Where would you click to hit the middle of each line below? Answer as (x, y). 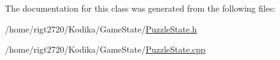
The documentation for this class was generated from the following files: (140, 8)
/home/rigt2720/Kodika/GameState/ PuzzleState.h (101, 28)
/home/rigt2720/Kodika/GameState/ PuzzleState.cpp (105, 49)
